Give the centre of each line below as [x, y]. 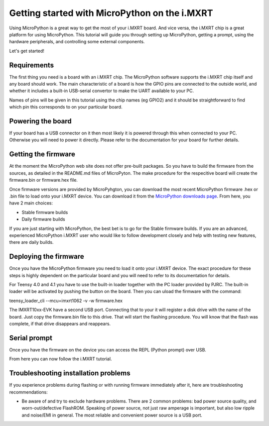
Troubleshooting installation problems [70, 373]
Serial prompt [31, 338]
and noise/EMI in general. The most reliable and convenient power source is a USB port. [112, 415]
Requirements [32, 65]
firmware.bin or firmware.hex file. [44, 180]
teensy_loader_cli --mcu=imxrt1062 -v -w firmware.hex [66, 301]
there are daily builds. [31, 242]
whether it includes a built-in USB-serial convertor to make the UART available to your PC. [102, 91]
